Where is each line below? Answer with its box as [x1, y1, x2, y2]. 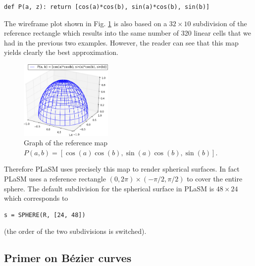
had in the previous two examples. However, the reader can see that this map [4, 37, 239, 47]
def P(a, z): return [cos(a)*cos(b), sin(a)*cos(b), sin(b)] [4, 3, 210, 10]
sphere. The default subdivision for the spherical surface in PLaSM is [4, 183, 214, 193]
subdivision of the [193, 18, 247, 28]
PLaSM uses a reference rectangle [4, 174, 106, 184]
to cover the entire [187, 174, 243, 184]
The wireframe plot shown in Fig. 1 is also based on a [4, 18, 167, 28]
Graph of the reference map [24, 137, 107, 148]
